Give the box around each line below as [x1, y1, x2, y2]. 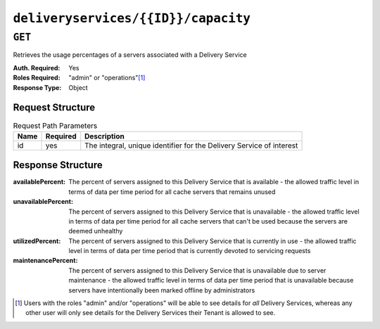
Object [68, 83, 88, 91]
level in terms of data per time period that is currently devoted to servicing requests [68, 247, 311, 255]
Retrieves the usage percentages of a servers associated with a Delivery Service [13, 51, 247, 59]
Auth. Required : [13, 63, 61, 72]
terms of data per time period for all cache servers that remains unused [68, 187, 276, 196]
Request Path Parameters [13, 120, 98, 130]
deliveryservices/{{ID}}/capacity [13, 11, 251, 26]
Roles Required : [13, 74, 61, 82]
